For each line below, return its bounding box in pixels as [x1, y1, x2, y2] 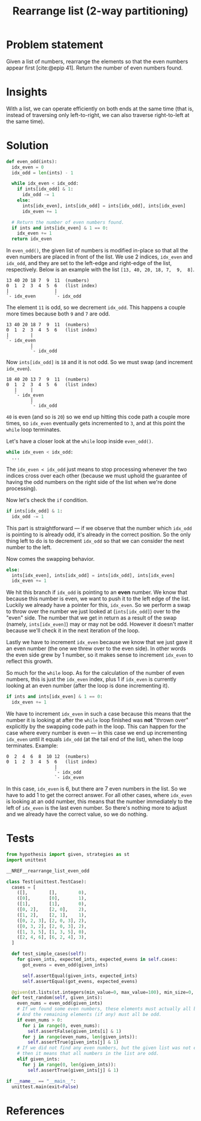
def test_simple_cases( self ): [11, 951, 87, 957]
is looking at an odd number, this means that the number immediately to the [6, 798, 193, 805]
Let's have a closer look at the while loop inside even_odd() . [6, 438, 154, 445]
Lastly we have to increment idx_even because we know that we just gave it [6, 639, 193, 646]
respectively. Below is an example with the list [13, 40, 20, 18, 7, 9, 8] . [6, 266, 195, 274]
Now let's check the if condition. [6, 496, 89, 503]
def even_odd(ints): [6, 158, 58, 164]
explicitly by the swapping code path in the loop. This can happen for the [6, 723, 187, 730]
